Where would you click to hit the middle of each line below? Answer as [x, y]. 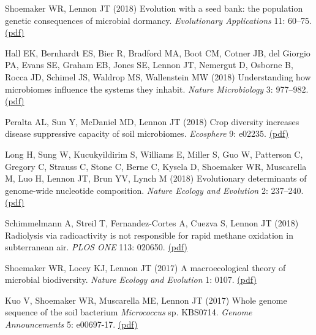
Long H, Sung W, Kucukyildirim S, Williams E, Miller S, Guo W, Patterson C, [154, 154]
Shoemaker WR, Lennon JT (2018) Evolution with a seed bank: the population [154, 8]
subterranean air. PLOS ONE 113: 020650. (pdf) [96, 247]
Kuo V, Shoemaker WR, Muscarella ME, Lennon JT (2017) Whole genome [146, 300]
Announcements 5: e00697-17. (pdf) [71, 324]
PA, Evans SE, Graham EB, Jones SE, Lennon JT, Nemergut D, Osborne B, [149, 65]
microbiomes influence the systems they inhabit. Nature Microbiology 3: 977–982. [157, 89]
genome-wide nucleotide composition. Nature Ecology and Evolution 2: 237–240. [154, 190]
